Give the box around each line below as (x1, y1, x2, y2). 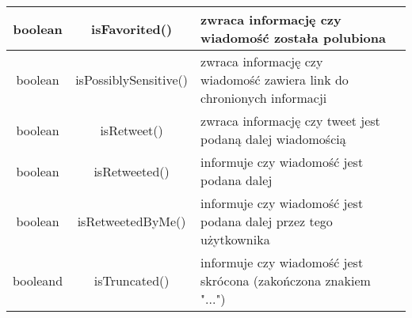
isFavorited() (91, 19, 173, 38)
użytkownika (200, 230, 270, 248)
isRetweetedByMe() (77, 212, 186, 230)
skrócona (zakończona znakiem (200, 271, 371, 290)
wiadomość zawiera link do (200, 70, 349, 89)
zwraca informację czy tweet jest (200, 112, 380, 130)
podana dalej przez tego (200, 212, 333, 230)
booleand (13, 271, 63, 290)
